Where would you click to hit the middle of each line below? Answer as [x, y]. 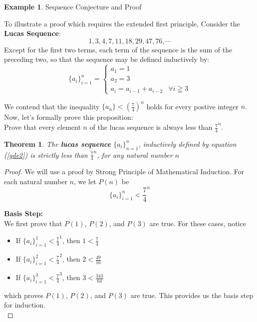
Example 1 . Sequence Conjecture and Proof [73, 6]
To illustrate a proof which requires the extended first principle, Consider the [122, 23]
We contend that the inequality [52, 106]
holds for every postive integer [193, 106]
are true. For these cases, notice [198, 223]
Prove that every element [42, 127]
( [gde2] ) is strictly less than [46, 155]
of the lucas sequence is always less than [151, 127]
